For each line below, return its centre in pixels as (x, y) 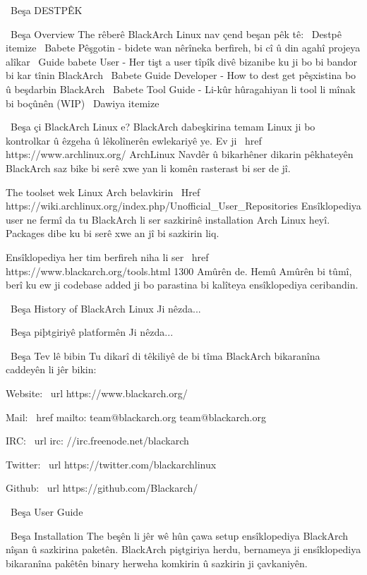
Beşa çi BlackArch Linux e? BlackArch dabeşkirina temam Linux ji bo (163, 127)
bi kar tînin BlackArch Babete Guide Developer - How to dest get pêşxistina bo (181, 75)
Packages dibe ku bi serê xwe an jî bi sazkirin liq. (113, 233)
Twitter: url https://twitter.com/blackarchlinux (111, 464)
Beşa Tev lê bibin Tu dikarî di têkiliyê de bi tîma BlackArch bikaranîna (165, 355)
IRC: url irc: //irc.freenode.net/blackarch (97, 441)
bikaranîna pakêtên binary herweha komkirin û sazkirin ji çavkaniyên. (157, 563)
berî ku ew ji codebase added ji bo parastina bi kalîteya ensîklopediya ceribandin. (182, 285)
